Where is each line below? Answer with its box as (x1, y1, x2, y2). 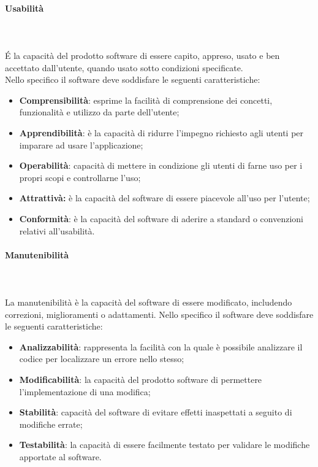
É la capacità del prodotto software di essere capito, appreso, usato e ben (5, 48, 280, 61)
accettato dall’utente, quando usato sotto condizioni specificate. (5, 61, 243, 74)
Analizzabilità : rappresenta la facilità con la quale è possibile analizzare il (19, 340, 303, 353)
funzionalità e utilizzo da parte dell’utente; (19, 106, 180, 118)
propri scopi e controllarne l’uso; (19, 171, 141, 183)
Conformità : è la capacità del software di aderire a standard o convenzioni (19, 212, 303, 225)
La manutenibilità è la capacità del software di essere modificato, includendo (5, 296, 292, 309)
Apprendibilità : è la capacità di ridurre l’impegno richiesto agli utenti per (19, 126, 304, 139)
